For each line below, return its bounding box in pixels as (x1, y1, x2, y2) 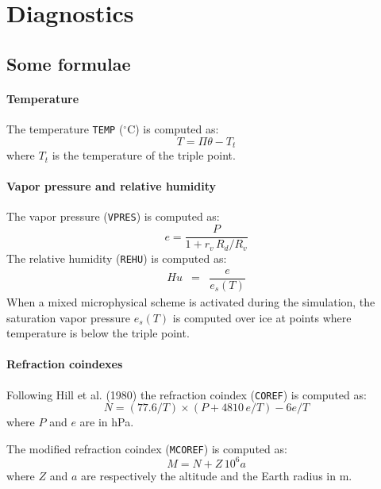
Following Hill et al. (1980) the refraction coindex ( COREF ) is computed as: (6, 386, 367, 402)
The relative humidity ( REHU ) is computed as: (6, 250, 227, 267)
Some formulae (6, 51, 131, 75)
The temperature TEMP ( (6, 120, 124, 137)
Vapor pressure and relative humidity (6, 178, 217, 194)
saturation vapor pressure (6, 309, 130, 325)
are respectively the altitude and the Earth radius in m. (81, 467, 352, 483)
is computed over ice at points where (172, 309, 352, 325)
